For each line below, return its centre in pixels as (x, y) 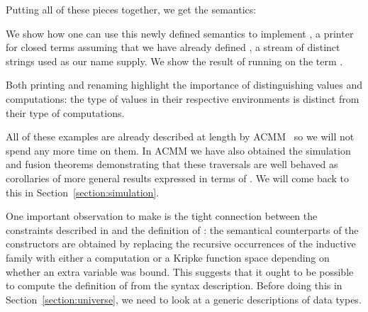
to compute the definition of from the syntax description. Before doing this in (174, 285)
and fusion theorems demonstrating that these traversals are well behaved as (172, 164)
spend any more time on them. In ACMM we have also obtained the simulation (178, 150)
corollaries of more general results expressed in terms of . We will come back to (178, 178)
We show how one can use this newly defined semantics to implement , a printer (180, 33)
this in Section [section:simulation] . (83, 192)
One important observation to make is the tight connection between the (162, 216)
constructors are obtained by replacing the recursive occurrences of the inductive (181, 244)
